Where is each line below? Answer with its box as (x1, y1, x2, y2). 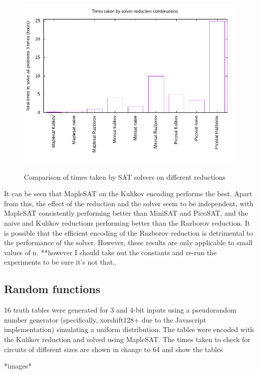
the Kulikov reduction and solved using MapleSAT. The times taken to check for (4, 334, 251, 344)
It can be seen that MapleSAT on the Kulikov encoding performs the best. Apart (4, 188, 253, 199)
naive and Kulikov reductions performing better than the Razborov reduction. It (4, 217, 251, 228)
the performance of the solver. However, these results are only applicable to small (4, 237, 253, 248)
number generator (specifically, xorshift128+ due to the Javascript (4, 314, 207, 325)
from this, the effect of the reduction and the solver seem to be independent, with (4, 198, 254, 208)
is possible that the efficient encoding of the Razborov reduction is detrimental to (4, 227, 253, 238)
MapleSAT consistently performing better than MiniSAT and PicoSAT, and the (4, 208, 248, 218)
